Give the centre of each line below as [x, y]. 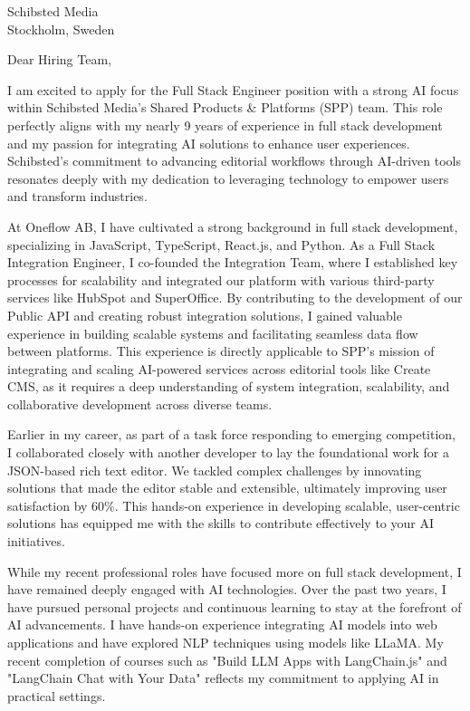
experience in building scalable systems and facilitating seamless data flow [213, 333]
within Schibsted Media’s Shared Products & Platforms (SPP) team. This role [225, 107]
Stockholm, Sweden [61, 29]
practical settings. [57, 695]
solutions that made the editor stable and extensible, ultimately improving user [227, 488]
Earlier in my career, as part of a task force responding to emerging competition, [232, 434]
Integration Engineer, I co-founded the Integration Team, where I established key [233, 262]
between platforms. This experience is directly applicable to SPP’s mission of [221, 351]
